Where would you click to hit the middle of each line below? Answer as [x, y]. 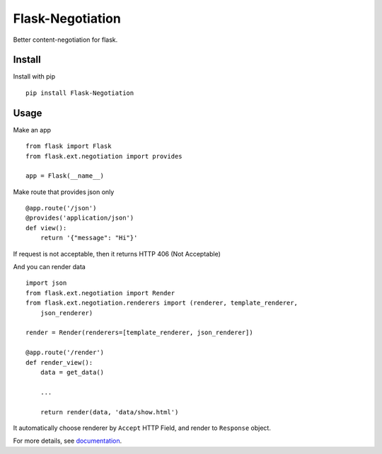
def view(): [46, 228]
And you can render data [50, 267]
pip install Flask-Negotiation [80, 93]
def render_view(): [59, 362]
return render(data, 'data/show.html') [109, 412]
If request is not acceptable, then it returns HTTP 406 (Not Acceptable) [117, 254]
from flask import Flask [69, 146]
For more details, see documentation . [68, 441]
